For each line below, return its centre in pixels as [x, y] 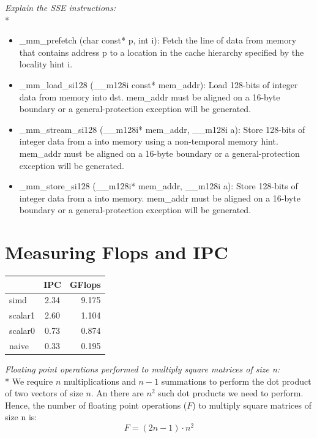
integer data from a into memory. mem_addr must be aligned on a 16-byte [160, 198]
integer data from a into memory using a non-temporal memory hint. [149, 141]
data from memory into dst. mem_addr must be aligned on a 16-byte [150, 96]
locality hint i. [46, 64]
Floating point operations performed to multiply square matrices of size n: [143, 369]
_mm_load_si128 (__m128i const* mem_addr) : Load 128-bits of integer [158, 84]
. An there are [117, 393]
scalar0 [22, 330]
